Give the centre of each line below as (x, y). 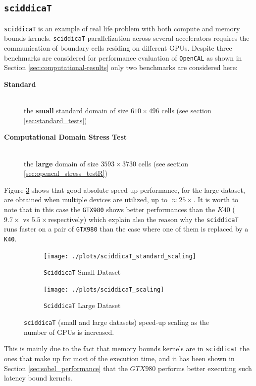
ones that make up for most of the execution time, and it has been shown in (119, 358)
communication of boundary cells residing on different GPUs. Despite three (118, 48)
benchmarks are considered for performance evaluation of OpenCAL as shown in (123, 57)
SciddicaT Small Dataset (82, 272)
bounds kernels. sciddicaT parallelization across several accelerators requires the (127, 38)
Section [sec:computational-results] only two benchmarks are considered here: (121, 67)
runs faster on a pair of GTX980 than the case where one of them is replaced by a (126, 229)
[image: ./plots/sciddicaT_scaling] (104, 289)
